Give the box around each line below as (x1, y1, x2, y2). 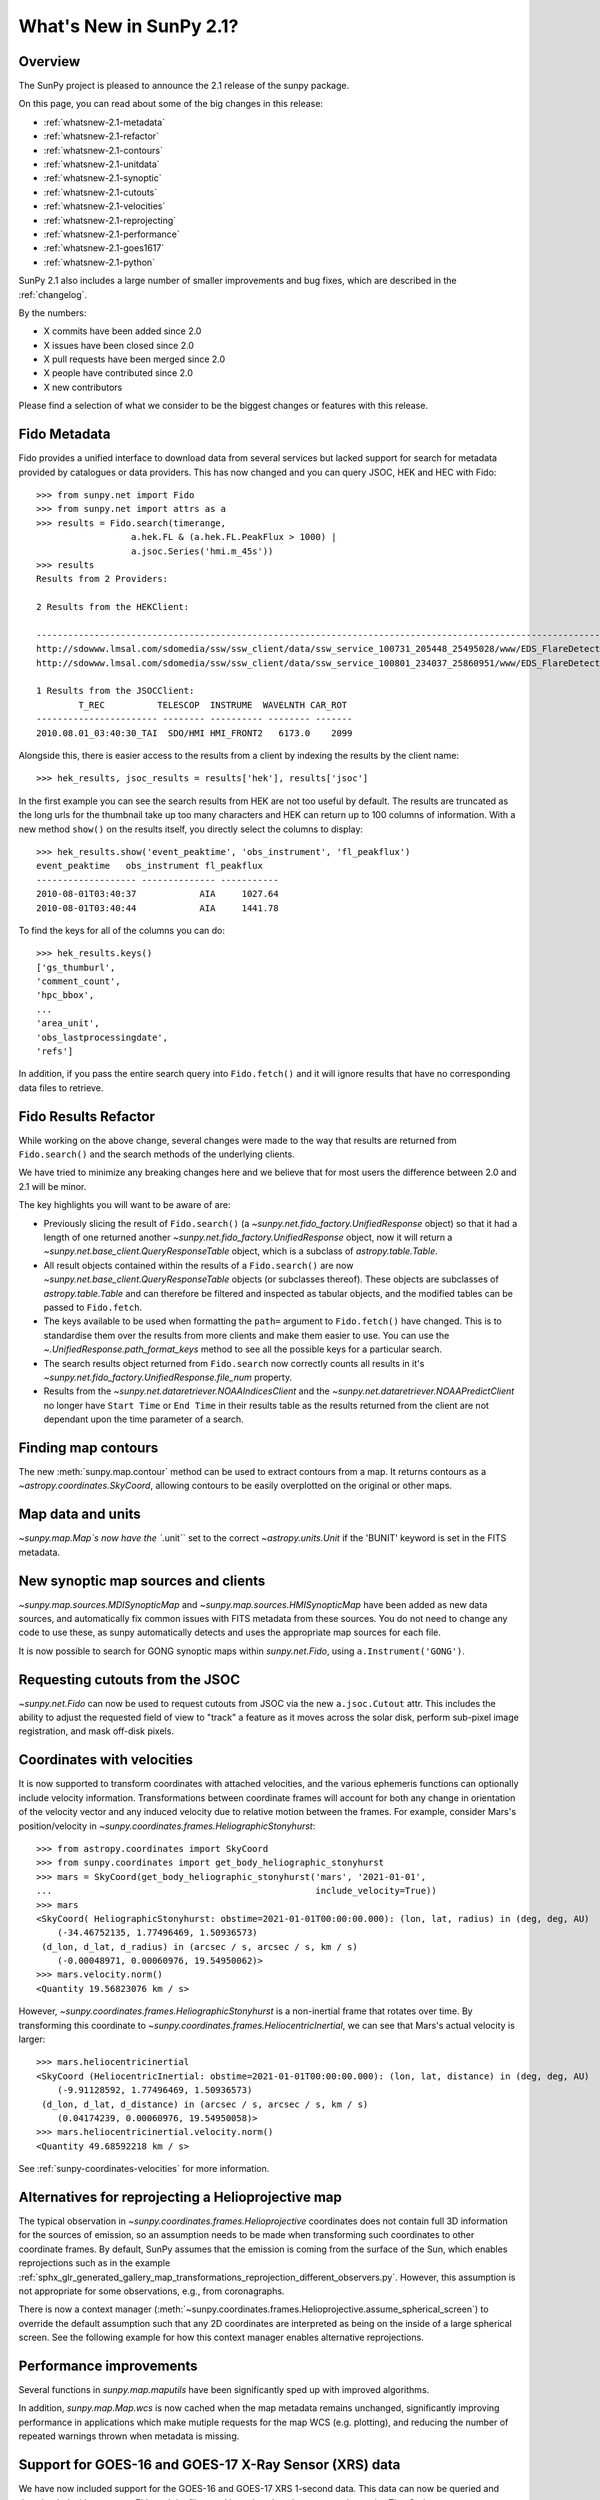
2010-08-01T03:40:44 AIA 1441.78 (36, 902, 279, 914)
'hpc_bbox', (36, 990, 95, 1001)
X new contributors (43, 381, 123, 393)
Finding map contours (18, 1439, 159, 1456)
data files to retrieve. (18, 1081, 104, 1094)
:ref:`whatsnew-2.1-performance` (43, 228, 180, 240)
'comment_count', (36, 976, 121, 987)
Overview (18, 53, 81, 70)
